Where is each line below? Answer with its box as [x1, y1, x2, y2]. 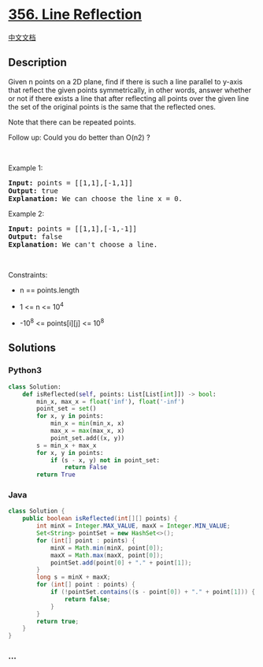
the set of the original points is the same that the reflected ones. [8, 102, 217, 111]
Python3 [8, 365, 42, 376]
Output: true [8, 186, 59, 195]
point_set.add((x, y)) [50, 434, 125, 442]
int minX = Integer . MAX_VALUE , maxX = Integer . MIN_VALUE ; [36, 522, 231, 530]
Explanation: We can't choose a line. [8, 240, 158, 249]
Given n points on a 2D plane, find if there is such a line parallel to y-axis [8, 76, 243, 86]
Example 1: [8, 163, 43, 173]
